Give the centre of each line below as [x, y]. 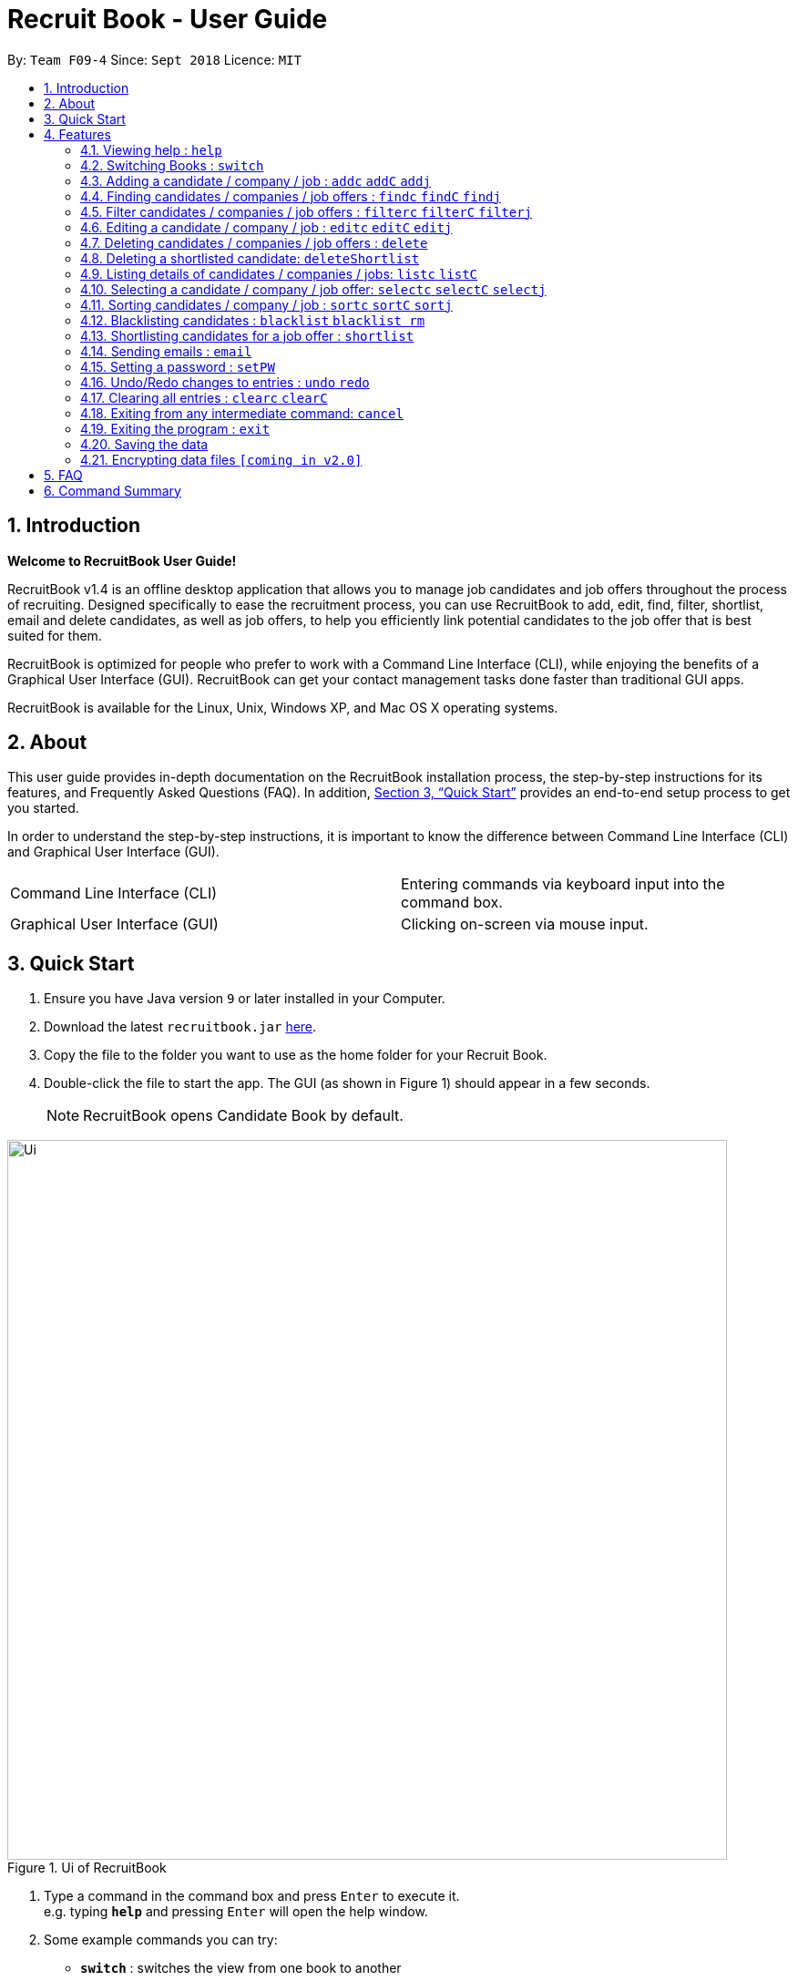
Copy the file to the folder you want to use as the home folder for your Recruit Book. [296, 1055]
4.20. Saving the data [144, 444]
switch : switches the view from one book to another [241, 1968]
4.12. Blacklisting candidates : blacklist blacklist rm [253, 320]
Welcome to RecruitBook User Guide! [122, 560]
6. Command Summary [113, 490]
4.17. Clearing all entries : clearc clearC [204, 397]
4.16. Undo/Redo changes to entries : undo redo [225, 382]
